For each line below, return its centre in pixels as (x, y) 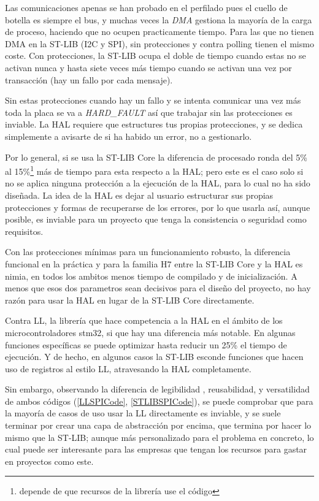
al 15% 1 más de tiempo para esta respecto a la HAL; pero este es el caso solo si (154, 170)
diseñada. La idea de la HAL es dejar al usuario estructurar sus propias (139, 195)
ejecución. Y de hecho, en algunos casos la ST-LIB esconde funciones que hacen (154, 357)
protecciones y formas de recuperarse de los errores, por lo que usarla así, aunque (158, 207)
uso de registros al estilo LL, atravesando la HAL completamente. (128, 368)
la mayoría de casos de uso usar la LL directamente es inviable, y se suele (143, 413)
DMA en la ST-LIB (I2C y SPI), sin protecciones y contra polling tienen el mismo (159, 43)
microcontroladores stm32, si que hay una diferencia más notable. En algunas (150, 332)
